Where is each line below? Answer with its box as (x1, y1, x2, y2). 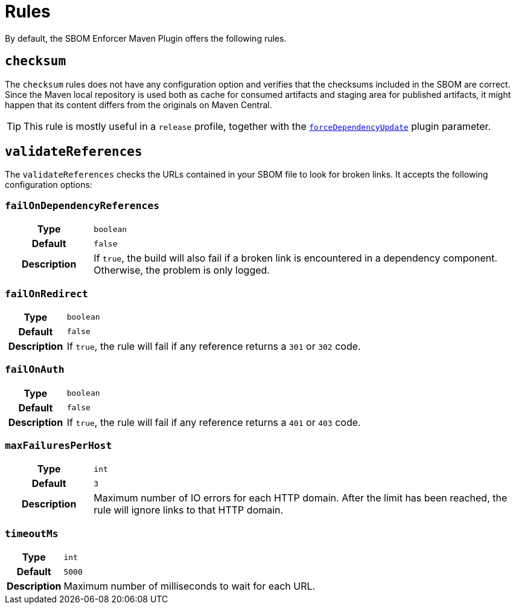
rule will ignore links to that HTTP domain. (94, 504, 284, 517)
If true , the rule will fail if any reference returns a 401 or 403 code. (66, 416, 361, 428)
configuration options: (5, 179, 92, 190)
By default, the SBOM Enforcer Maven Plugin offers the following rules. (5, 33, 287, 43)
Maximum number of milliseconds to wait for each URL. (63, 580, 316, 593)
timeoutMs (5, 527, 59, 540)
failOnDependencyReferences (5, 199, 160, 211)
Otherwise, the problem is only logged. (94, 264, 270, 277)
